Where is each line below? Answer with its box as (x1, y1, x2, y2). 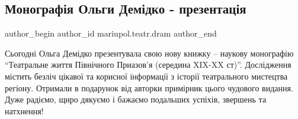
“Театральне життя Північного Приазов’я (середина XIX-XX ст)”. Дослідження (5, 58, 291, 71)
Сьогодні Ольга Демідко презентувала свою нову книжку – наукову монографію (5, 47, 294, 59)
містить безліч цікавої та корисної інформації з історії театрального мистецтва (5, 70, 288, 82)
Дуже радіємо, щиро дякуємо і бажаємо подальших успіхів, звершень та (5, 93, 267, 105)
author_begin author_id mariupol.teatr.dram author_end (5, 27, 217, 39)
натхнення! (5, 104, 44, 117)
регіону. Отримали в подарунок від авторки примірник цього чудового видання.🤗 (5, 81, 296, 94)
